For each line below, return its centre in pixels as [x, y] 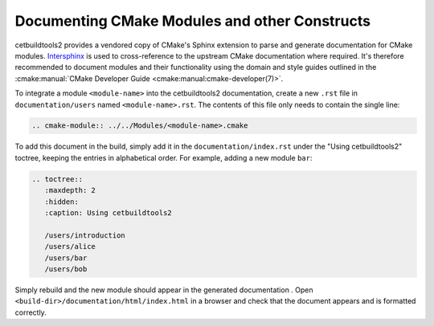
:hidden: [62, 202]
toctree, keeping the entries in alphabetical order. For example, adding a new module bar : [164, 157]
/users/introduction [85, 235]
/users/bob [66, 269]
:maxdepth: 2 [70, 190]
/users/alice [70, 247]
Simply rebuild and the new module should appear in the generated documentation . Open [164, 290]
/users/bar [66, 258]
